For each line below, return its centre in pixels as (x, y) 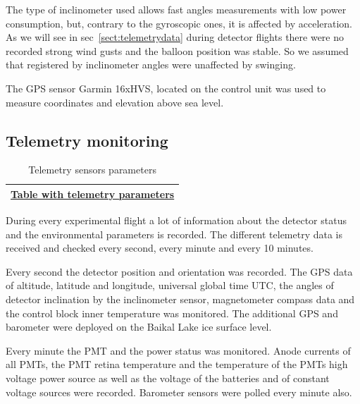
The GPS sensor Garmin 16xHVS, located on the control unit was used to (166, 88)
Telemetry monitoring (87, 140)
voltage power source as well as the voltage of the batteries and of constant (168, 378)
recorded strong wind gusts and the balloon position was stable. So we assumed (177, 50)
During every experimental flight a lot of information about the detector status (176, 220)
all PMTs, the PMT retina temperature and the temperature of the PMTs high (177, 364)
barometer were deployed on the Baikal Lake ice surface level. (139, 327)
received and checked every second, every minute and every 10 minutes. (160, 248)
